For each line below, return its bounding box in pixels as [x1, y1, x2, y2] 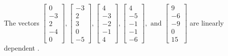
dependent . [4, 43, 39, 53]
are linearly [190, 17, 224, 28]
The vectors [4, 17, 39, 28]
